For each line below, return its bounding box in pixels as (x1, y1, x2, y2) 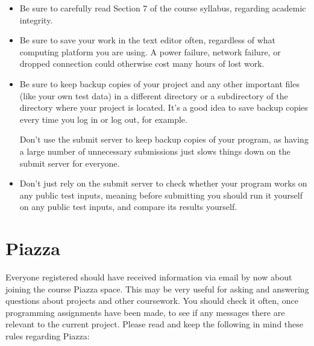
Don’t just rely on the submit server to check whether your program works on (19, 177, 307, 190)
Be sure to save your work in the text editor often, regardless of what (19, 34, 275, 46)
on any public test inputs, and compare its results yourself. (19, 200, 237, 213)
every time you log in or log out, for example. (19, 113, 187, 125)
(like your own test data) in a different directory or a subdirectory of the (19, 89, 288, 102)
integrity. (19, 13, 53, 26)
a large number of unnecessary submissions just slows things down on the (19, 144, 290, 157)
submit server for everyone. (19, 156, 120, 169)
